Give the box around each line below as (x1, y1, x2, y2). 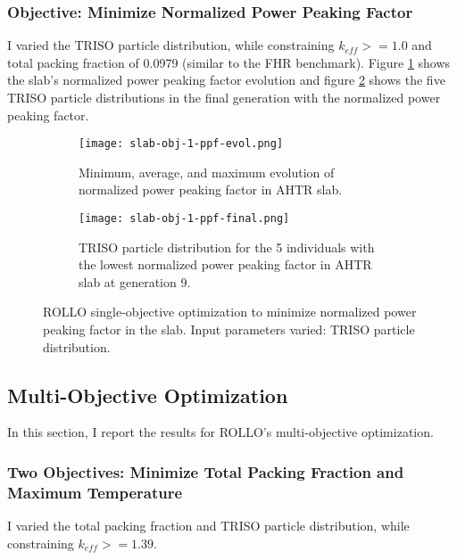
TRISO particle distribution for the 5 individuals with (79, 237, 375, 256)
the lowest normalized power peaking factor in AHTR (79, 255, 372, 274)
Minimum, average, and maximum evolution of (79, 162, 335, 181)
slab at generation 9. (79, 272, 191, 291)
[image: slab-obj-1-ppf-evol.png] (79, 137, 284, 151)
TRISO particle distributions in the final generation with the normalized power (7, 88, 441, 106)
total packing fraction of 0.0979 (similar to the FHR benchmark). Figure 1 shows (7, 53, 451, 71)
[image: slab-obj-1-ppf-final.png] (79, 212, 290, 226)
